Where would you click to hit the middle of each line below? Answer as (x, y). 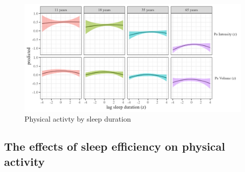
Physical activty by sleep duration (78, 119)
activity (24, 161)
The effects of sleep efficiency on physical (115, 146)
